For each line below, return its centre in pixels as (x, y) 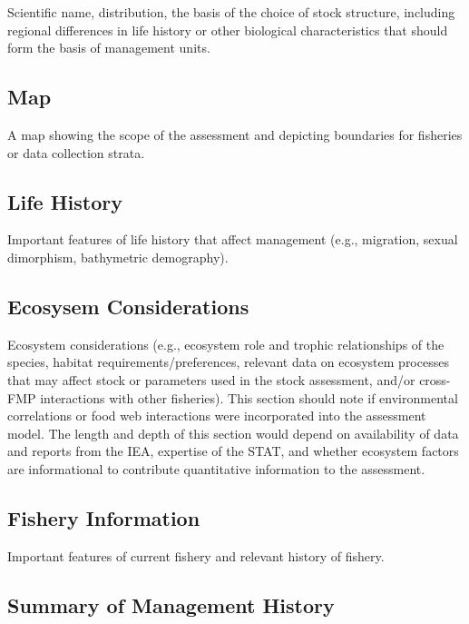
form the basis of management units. (109, 48)
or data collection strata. (76, 152)
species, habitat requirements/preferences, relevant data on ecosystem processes (228, 362)
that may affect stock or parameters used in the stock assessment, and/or (211, 379)
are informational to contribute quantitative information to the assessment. (216, 468)
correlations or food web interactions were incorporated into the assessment (217, 416)
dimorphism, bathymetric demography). (118, 257)
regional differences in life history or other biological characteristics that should (228, 30)
